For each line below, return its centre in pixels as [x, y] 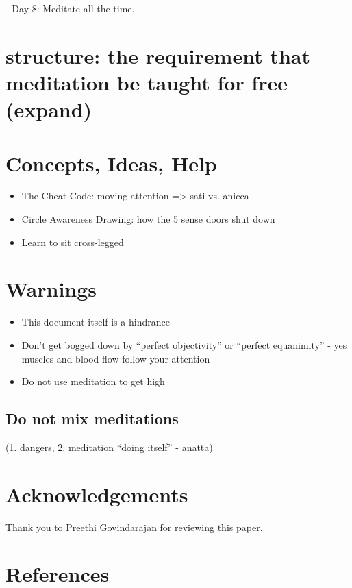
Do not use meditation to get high [93, 381]
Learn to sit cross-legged [73, 242]
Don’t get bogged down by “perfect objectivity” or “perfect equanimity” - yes [184, 344]
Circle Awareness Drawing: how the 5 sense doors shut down [148, 219]
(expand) [49, 109]
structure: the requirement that [158, 55]
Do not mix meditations [92, 418]
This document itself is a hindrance [96, 322]
